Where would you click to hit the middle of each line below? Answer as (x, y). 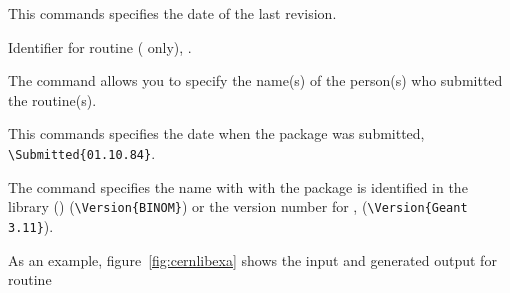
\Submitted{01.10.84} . (82, 152)
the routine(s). (52, 99)
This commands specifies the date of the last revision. (172, 13)
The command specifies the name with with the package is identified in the (238, 186)
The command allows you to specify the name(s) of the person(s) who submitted (255, 80)
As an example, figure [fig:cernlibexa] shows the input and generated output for (252, 259)
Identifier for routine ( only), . (100, 46)
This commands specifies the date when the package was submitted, (216, 133)
